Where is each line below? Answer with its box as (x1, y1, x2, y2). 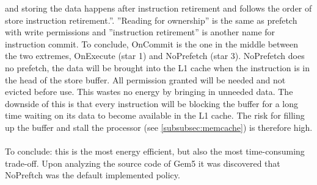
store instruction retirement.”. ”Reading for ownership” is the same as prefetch (5, 13, 297, 26)
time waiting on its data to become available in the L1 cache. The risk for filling (5, 109, 305, 122)
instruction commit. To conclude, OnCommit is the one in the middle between (5, 37, 299, 50)
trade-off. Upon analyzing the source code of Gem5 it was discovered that (5, 156, 280, 169)
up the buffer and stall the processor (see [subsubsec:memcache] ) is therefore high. (5, 120, 313, 133)
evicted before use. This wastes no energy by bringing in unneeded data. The (5, 85, 293, 98)
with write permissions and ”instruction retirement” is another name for (5, 26, 275, 38)
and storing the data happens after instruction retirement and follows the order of (5, 2, 312, 14)
